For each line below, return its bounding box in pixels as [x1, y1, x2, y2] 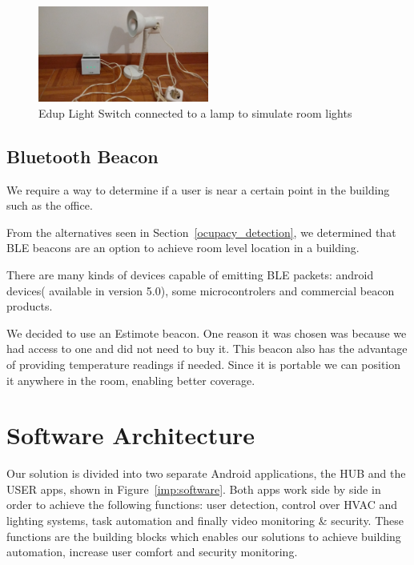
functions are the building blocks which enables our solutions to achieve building [6, 527, 401, 544]
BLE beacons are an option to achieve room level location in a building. [6, 239, 360, 256]
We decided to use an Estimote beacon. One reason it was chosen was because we [6, 324, 407, 341]
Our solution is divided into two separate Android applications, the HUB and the [6, 465, 406, 482]
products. [6, 298, 53, 315]
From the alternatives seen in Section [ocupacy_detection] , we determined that [6, 223, 396, 240]
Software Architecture [6, 419, 255, 451]
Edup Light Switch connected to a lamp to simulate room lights [38, 104, 352, 121]
